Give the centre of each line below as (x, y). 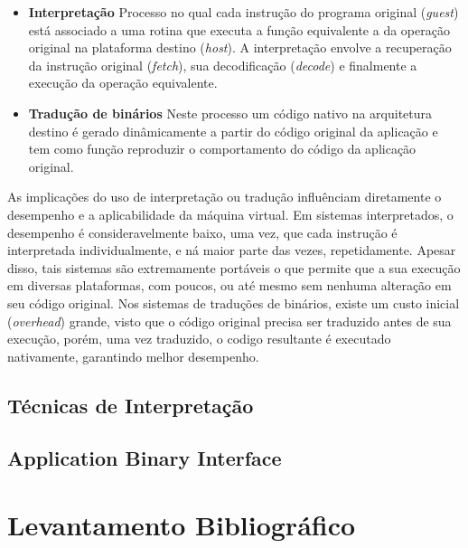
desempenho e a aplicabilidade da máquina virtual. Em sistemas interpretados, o (230, 214)
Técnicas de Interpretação (131, 405)
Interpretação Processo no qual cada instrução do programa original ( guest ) (243, 12)
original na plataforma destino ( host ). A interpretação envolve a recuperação (240, 47)
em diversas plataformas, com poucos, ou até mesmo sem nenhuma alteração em (229, 285)
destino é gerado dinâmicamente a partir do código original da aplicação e (233, 131)
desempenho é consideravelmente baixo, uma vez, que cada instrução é (202, 232)
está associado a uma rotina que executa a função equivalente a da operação (239, 29)
